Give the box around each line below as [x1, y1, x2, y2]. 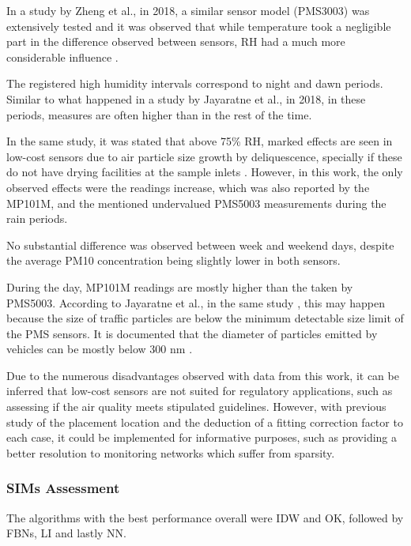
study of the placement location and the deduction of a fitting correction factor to [6, 413, 403, 430]
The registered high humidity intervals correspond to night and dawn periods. [6, 75, 383, 92]
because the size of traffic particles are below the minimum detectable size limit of [6, 310, 404, 326]
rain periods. [6, 210, 68, 227]
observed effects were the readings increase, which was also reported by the [6, 179, 370, 195]
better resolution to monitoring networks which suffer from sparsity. [6, 444, 335, 461]
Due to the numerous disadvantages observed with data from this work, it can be [6, 367, 399, 383]
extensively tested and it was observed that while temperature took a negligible [6, 17, 391, 34]
